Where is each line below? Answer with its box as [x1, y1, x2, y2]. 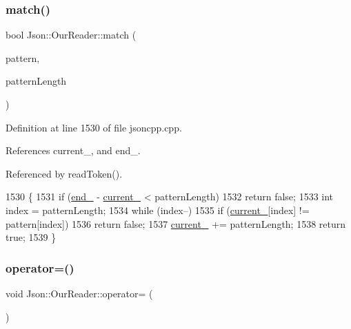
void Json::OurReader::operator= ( [6, 286, 153, 300]
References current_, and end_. [6, 143, 141, 158]
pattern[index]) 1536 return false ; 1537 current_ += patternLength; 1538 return [6, 216, 346, 231]
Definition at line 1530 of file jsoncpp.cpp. [6, 120, 182, 134]
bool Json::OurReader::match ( [6, 28, 137, 42]
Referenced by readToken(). [6, 166, 123, 180]
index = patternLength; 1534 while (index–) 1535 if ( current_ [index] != [6, 202, 310, 217]
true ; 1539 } [6, 230, 57, 244]
